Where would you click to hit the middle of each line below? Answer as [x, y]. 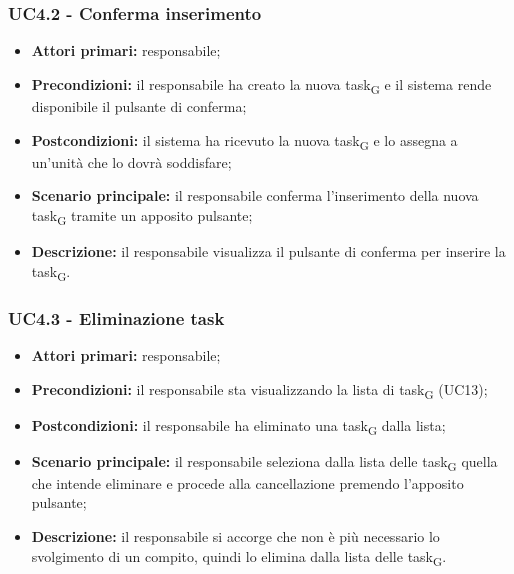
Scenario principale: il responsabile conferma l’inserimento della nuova [255, 195]
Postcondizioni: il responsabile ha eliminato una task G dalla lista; [238, 426]
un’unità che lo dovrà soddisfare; [131, 161]
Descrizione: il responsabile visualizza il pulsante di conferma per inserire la [268, 250]
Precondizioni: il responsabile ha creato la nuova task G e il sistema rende [261, 85]
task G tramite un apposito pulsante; [142, 216]
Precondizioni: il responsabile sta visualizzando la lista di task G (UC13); [259, 390]
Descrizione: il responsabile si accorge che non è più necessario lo [235, 536]
